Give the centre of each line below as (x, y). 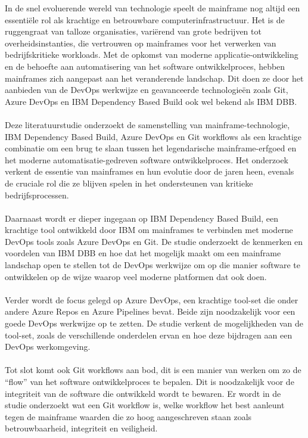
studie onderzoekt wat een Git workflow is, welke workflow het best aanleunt (145, 405)
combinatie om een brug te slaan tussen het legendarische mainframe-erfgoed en (151, 148)
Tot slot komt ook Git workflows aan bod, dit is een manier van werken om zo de (153, 370)
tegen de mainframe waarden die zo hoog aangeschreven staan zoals (128, 416)
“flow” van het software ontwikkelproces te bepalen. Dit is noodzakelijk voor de (150, 381)
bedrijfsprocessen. (37, 195)
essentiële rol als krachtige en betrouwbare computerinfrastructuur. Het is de (145, 19)
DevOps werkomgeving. (48, 347)
